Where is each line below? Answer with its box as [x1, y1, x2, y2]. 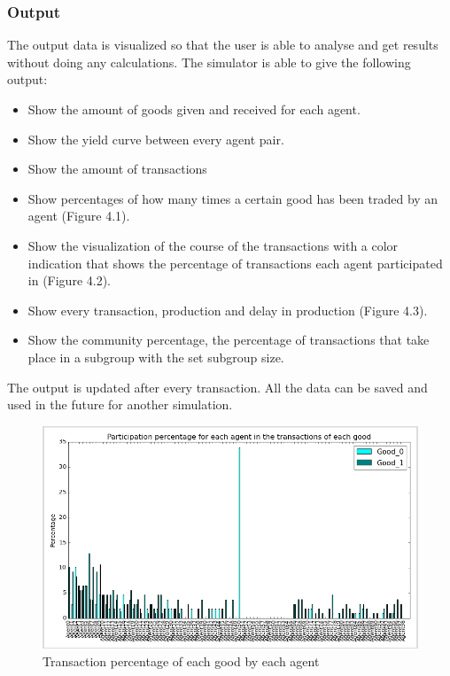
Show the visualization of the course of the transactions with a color [27, 236, 399, 254]
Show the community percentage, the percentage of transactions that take [27, 330, 430, 349]
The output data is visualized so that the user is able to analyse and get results [7, 35, 438, 54]
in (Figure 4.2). [27, 271, 111, 290]
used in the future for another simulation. [7, 395, 233, 414]
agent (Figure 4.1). [27, 206, 130, 225]
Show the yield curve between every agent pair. [27, 129, 284, 148]
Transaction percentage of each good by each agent [43, 651, 320, 670]
